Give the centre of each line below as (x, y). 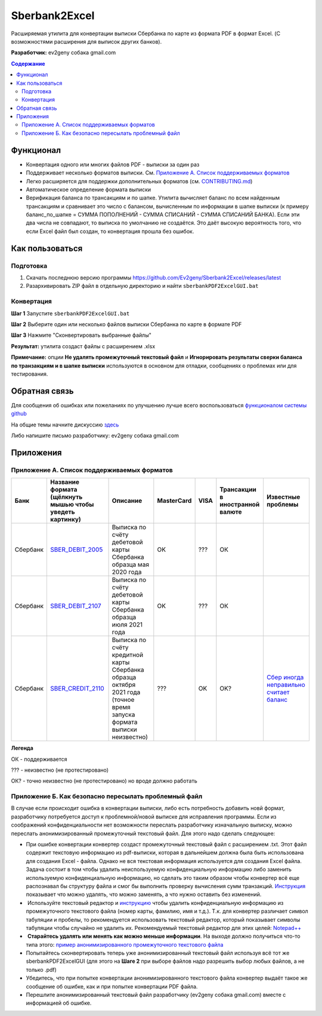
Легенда (22, 748)
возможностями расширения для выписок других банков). (86, 41)
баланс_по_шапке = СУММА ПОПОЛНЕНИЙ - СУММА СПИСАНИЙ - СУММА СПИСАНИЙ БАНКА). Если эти (163, 214)
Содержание (28, 63)
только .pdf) (41, 969)
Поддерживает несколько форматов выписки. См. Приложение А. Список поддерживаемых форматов (158, 173)
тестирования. (30, 374)
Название (65, 482)
